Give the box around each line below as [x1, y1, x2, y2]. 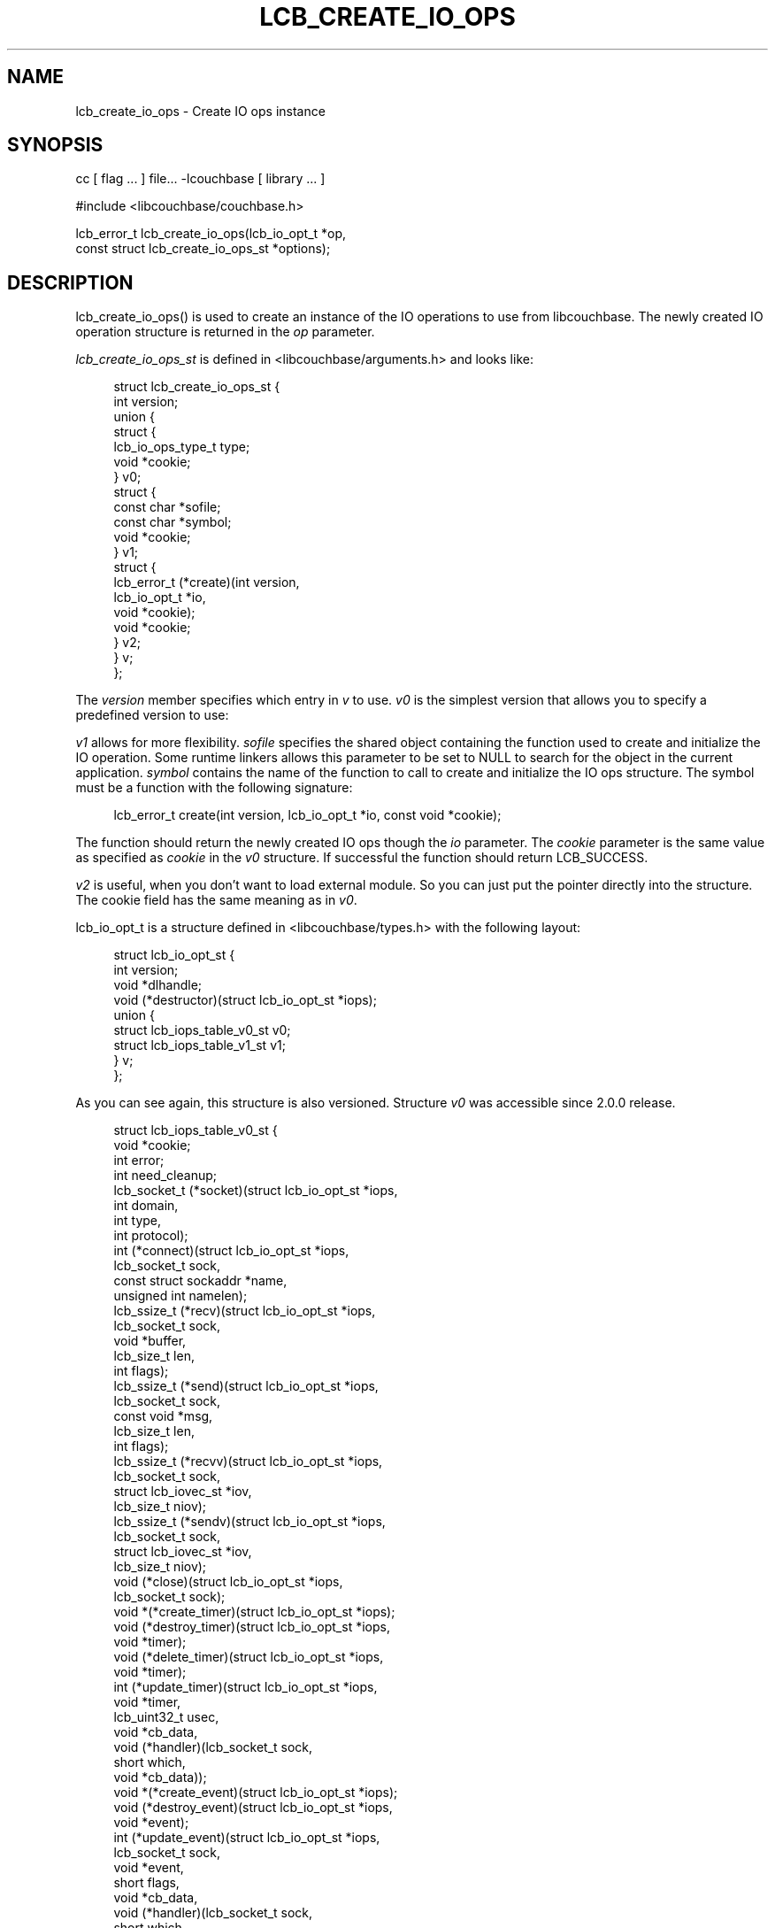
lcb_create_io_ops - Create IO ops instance [75, 103, 326, 119]
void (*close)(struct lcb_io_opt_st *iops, [113, 1574, 343, 1590]
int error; [113, 1153, 165, 1168]
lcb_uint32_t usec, [113, 1709, 219, 1725]
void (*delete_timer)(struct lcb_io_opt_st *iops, [113, 1649, 384, 1665]
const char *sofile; [113, 499, 221, 515]
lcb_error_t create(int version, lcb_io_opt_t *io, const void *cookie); [113, 807, 502, 823]
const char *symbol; [113, 514, 232, 530]
